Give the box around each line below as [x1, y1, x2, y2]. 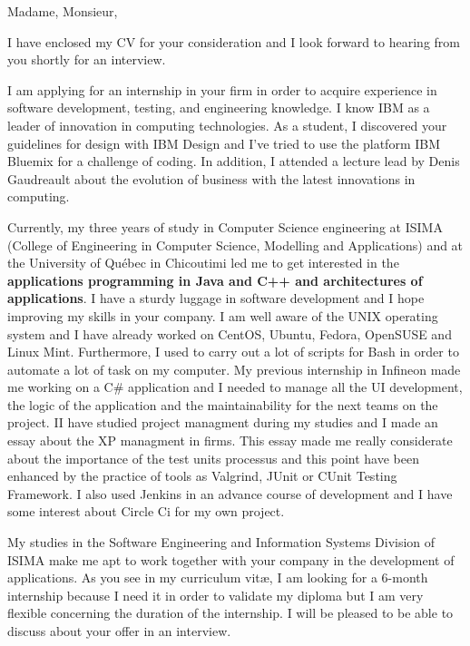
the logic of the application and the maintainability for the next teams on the [7, 395, 438, 414]
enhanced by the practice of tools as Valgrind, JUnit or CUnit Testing [7, 466, 397, 485]
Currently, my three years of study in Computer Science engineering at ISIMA [7, 217, 443, 236]
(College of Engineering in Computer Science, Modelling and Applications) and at [7, 235, 464, 254]
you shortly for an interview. [7, 50, 166, 69]
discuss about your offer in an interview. [7, 622, 231, 640]
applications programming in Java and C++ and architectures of [7, 270, 423, 289]
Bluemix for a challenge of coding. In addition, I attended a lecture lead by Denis [7, 152, 460, 171]
